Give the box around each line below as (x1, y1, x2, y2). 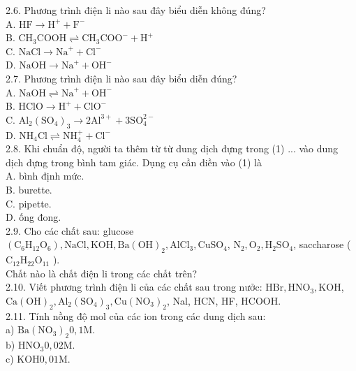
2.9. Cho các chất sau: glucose (6, 223, 134, 238)
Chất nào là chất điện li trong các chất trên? (6, 265, 198, 280)
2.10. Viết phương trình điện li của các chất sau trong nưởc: (6, 279, 262, 294)
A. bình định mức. (6, 168, 84, 183)
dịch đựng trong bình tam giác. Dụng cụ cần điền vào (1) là (6, 154, 262, 169)
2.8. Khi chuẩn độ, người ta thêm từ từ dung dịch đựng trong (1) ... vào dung (6, 141, 339, 156)
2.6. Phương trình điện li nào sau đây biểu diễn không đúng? (6, 3, 266, 17)
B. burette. (6, 182, 52, 196)
